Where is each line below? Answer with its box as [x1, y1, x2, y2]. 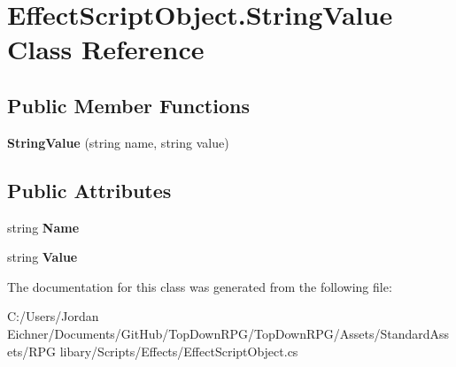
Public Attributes [7, 176, 172, 203]
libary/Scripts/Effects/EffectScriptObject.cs [59, 341, 298, 360]
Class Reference [7, 31, 205, 67]
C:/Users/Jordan [7, 307, 99, 325]
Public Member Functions [7, 91, 250, 119]
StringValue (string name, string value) [7, 133, 229, 151]
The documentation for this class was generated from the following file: [7, 277, 392, 295]
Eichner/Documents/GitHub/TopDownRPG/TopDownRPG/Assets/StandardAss [7, 324, 450, 342]
